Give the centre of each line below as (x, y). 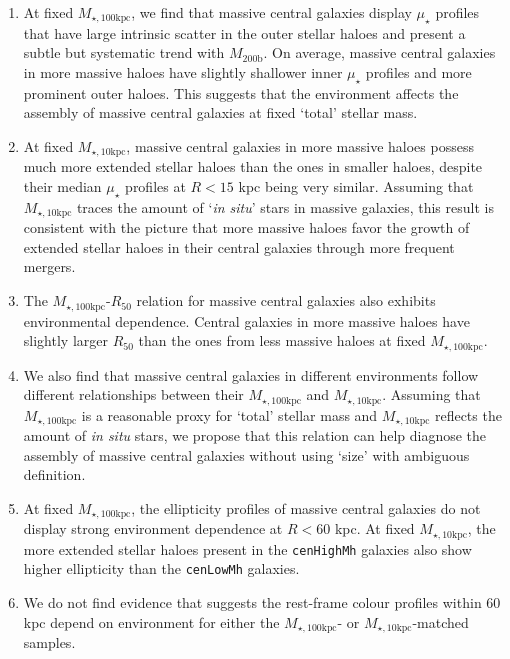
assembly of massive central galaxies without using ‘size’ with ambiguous (246, 454)
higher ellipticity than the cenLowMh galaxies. (161, 568)
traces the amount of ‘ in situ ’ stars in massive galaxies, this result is (285, 206)
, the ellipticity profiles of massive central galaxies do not (306, 507)
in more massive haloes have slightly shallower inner (183, 71)
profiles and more (418, 71)
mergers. (49, 266)
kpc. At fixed (374, 528)
